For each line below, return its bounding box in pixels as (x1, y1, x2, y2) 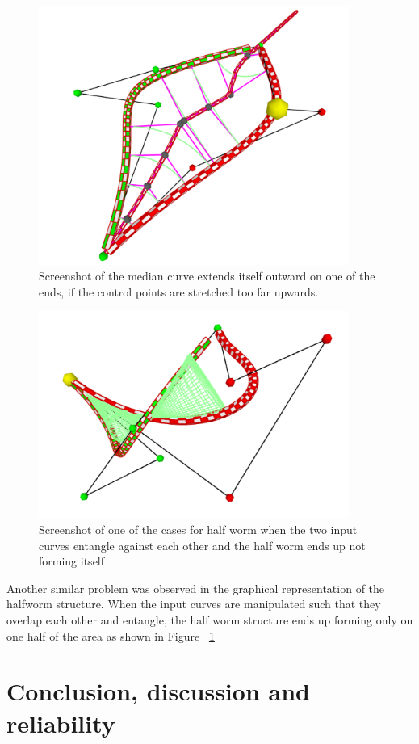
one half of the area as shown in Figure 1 (6, 627, 215, 644)
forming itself (39, 553, 105, 570)
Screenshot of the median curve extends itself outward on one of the (39, 267, 375, 284)
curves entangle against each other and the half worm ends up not (39, 536, 366, 553)
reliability (6, 706, 115, 739)
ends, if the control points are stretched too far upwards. (39, 283, 319, 300)
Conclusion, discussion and (6, 675, 310, 708)
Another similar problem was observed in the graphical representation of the (6, 579, 385, 596)
